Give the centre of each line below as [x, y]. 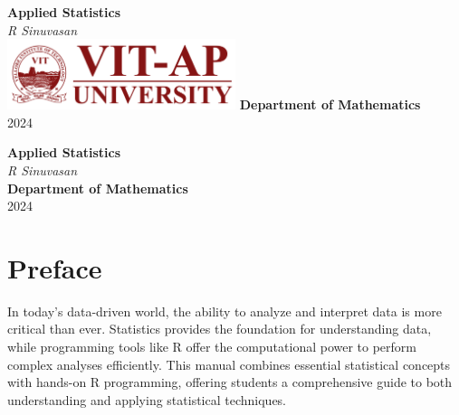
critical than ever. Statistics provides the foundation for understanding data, [220, 329]
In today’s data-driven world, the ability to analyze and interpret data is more [225, 311]
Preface [55, 267]
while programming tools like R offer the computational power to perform [212, 347]
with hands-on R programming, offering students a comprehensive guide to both [230, 382]
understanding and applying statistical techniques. [147, 399]
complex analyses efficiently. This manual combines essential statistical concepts [229, 364]
